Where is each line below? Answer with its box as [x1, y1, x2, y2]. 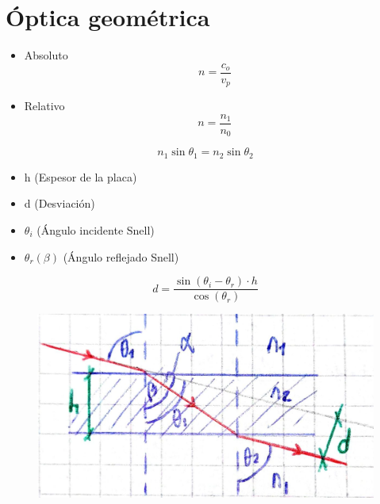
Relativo [24, 97, 65, 114]
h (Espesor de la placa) [24, 168, 137, 185]
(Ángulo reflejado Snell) [63, 248, 179, 265]
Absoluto [24, 47, 68, 63]
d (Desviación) [24, 195, 95, 212]
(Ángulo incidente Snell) [36, 221, 155, 238]
